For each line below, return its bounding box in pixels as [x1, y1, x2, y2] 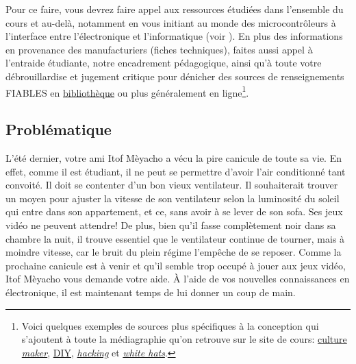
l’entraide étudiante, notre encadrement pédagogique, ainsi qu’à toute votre [5, 56, 322, 70]
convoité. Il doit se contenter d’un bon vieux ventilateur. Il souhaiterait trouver [5, 178, 338, 192]
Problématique [5, 119, 112, 140]
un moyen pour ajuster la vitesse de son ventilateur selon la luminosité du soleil [5, 191, 340, 205]
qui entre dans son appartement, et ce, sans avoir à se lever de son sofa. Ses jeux [5, 204, 343, 219]
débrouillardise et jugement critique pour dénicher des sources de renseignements [5, 69, 344, 83]
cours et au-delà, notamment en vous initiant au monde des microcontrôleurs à [5, 15, 336, 29]
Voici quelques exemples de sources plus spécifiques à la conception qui [21, 318, 319, 332]
